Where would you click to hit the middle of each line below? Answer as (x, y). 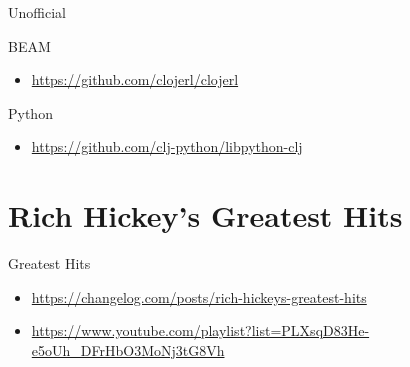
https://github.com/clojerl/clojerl (135, 79)
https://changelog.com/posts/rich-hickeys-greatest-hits (199, 296)
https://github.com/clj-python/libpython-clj (167, 146)
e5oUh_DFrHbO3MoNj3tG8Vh (128, 349)
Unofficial (37, 12)
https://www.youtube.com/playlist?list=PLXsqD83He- (200, 330)
